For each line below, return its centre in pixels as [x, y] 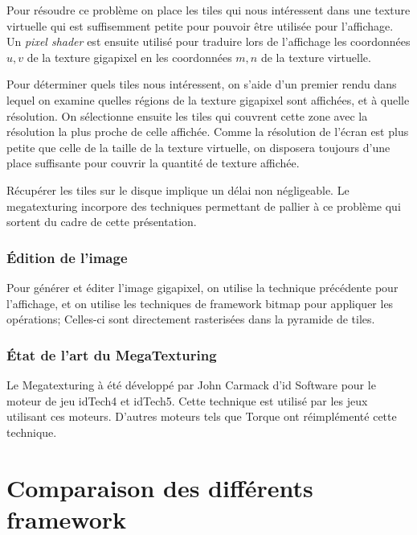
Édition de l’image [67, 257]
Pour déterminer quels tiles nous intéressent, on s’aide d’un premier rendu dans [202, 84]
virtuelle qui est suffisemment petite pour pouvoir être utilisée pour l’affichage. [200, 25]
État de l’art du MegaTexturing [112, 354]
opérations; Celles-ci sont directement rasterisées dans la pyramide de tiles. [191, 319]
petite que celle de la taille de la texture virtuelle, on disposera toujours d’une [198, 147]
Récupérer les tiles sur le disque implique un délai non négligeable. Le [178, 189]
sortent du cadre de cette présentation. [102, 222]
